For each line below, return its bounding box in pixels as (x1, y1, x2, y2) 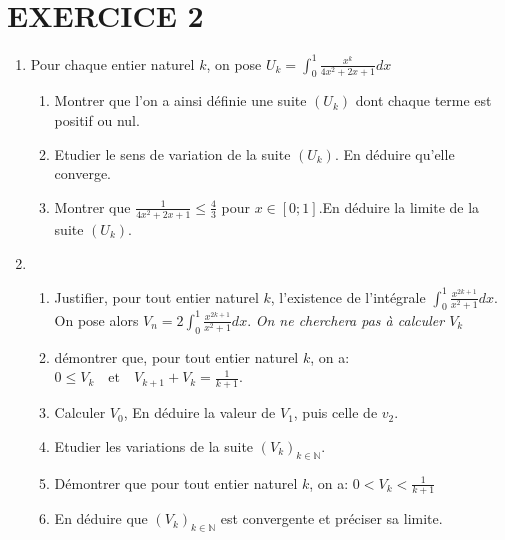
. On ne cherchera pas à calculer (247, 309, 445, 330)
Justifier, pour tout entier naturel (54, 286, 259, 307)
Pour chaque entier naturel (30, 53, 195, 74)
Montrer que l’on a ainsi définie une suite (54, 90, 307, 111)
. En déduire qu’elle (334, 143, 455, 164)
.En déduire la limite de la (318, 196, 480, 217)
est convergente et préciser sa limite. (220, 508, 443, 529)
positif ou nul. (54, 110, 140, 131)
